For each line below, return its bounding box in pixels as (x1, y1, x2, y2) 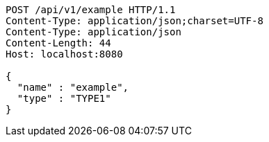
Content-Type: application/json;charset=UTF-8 (6, 15, 263, 26)
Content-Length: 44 (6, 37, 111, 48)
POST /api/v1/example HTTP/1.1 (6, 4, 176, 15)
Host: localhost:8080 (6, 48, 123, 60)
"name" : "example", (17, 82, 129, 93)
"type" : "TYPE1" (17, 93, 111, 104)
